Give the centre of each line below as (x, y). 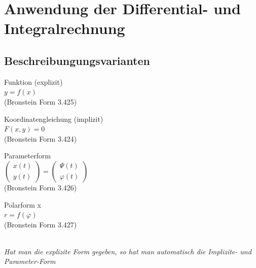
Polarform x (23, 204)
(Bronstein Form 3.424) (41, 138)
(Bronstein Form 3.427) (41, 224)
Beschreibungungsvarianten (77, 60)
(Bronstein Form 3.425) (41, 101)
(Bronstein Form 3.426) (41, 187)
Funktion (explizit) (33, 81)
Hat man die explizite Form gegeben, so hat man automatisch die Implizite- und (128, 251)
